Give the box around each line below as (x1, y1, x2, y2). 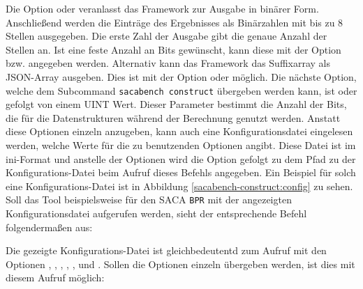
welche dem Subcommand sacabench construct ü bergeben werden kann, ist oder (6, 83, 357, 97)
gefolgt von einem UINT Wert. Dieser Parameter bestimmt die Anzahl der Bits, (6, 97, 347, 111)
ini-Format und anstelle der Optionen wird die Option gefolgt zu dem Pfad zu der (6, 151, 356, 166)
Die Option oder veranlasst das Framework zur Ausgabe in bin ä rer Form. (6, 1, 319, 15)
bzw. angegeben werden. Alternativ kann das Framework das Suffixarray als (6, 56, 331, 70)
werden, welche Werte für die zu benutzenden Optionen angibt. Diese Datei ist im (6, 138, 356, 152)
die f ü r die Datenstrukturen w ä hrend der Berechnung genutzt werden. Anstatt (6, 110, 341, 125)
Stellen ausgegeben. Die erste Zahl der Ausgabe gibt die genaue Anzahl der (6, 29, 327, 43)
